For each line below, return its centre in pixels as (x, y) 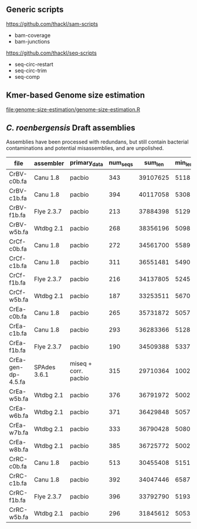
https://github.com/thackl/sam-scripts (52, 24)
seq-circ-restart (34, 64)
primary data (87, 163)
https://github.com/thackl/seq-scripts (51, 53)
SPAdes (45, 367)
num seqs (121, 163)
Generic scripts (35, 10)
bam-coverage (33, 35)
